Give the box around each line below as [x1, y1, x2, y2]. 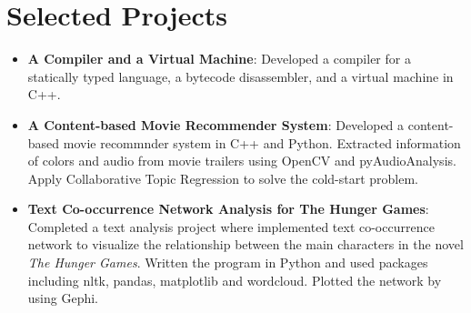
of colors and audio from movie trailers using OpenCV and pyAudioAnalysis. [27, 151, 456, 170]
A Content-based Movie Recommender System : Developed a [27, 115, 405, 134]
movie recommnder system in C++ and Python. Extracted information [63, 133, 461, 152]
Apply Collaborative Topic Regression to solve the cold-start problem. [27, 168, 419, 187]
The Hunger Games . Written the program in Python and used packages [27, 253, 428, 272]
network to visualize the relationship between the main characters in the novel [27, 235, 464, 254]
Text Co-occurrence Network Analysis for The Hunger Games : [27, 199, 429, 218]
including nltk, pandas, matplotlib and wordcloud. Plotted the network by [27, 270, 442, 289]
